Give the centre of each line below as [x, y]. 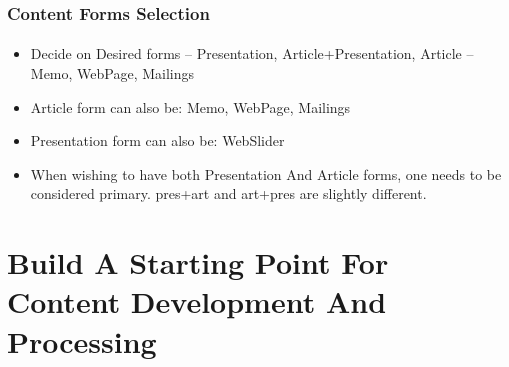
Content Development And [197, 301]
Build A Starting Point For [198, 262]
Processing [82, 340]
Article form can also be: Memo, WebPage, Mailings [190, 106]
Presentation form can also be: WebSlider [157, 140]
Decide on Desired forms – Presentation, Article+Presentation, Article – [252, 53]
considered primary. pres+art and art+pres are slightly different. [228, 193]
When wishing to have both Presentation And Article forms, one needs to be [266, 173]
